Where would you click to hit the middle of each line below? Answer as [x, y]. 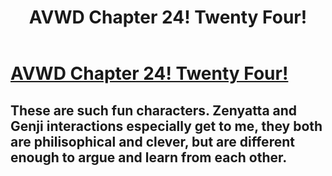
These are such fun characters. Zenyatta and [154, 110]
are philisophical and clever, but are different [152, 141]
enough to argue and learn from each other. [149, 157]
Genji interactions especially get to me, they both [166, 126]
